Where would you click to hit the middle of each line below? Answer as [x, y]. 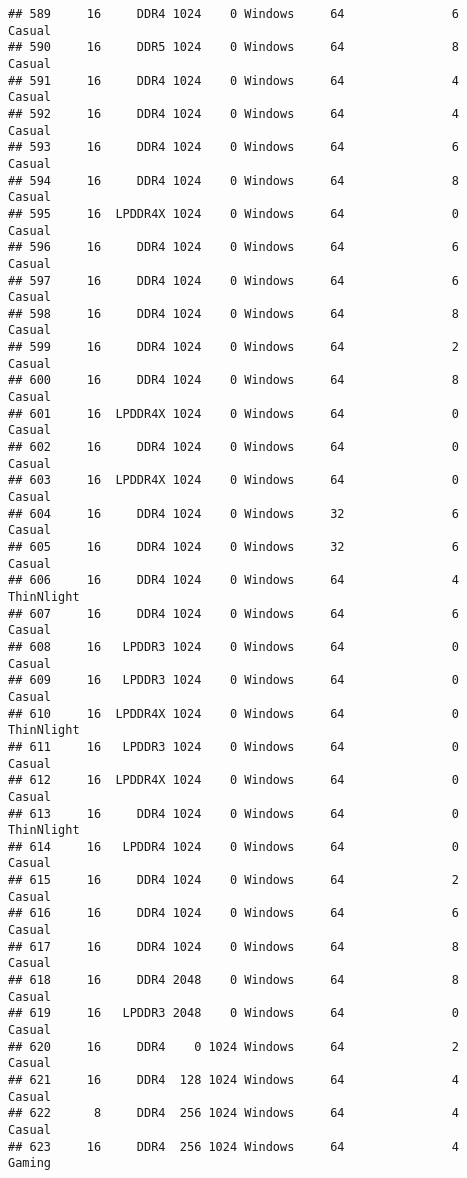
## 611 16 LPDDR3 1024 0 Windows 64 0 [234, 746]
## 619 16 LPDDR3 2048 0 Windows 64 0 [234, 1013]
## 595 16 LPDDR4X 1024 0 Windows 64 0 [234, 213]
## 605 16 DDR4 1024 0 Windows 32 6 [234, 547]
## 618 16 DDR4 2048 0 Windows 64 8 [234, 980]
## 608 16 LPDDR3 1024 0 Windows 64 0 [234, 646]
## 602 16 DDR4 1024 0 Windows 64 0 [234, 447]
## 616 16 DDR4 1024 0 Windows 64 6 [234, 913]
